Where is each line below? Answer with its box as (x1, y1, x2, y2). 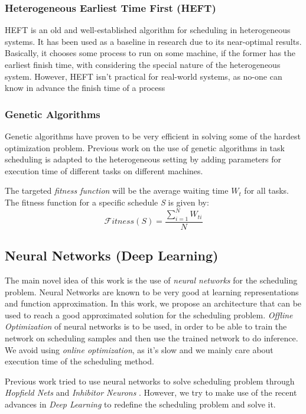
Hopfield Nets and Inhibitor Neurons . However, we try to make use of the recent (5, 386, 297, 399)
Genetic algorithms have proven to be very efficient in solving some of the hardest (5, 130, 301, 142)
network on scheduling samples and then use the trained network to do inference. (5, 332, 298, 344)
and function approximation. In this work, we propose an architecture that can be (5, 297, 302, 309)
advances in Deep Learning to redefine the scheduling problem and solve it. (5, 398, 276, 410)
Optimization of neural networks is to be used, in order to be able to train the (5, 320, 287, 332)
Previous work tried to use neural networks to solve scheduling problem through (5, 374, 295, 387)
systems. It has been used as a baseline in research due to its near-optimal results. (5, 35, 302, 47)
